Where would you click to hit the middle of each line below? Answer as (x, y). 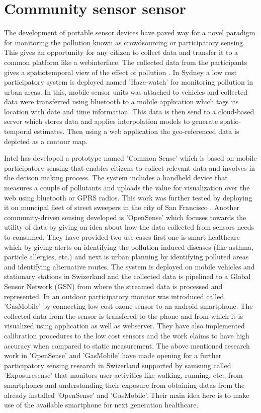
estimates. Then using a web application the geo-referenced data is (137, 131)
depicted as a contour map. (46, 141)
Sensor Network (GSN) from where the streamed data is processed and (113, 286)
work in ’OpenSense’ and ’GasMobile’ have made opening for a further (113, 355)
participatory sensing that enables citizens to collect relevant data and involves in (130, 167)
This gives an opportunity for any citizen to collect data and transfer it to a (121, 52)
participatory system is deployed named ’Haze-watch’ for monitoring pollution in (129, 82)
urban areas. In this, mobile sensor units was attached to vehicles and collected (126, 91)
